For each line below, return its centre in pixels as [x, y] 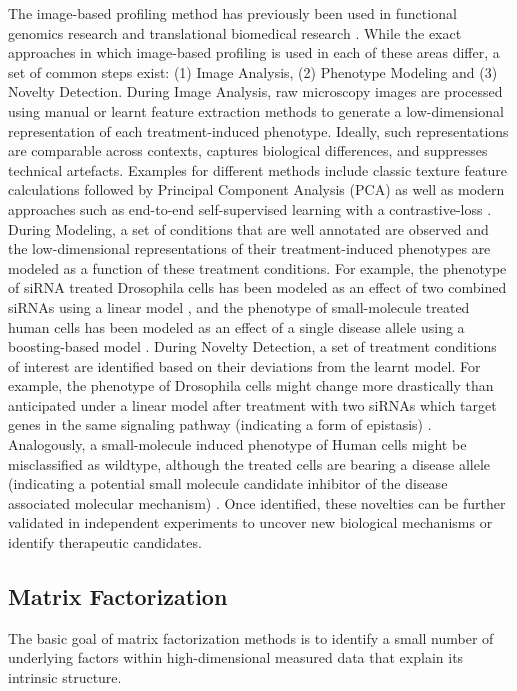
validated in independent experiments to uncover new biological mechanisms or [250, 522]
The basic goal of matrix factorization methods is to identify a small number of [251, 637]
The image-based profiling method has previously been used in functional [232, 13]
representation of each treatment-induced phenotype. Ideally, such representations [258, 130]
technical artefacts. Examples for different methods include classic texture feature [257, 169]
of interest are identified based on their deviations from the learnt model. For [244, 365]
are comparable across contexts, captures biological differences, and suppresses [248, 150]
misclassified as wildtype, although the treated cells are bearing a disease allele [249, 463]
